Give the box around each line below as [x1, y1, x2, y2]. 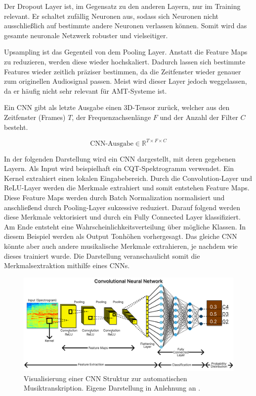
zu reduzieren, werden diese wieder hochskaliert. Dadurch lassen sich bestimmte [4, 56, 246, 66]
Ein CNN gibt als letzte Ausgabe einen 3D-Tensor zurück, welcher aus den [4, 102, 230, 113]
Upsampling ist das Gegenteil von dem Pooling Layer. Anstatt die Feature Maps [4, 47, 248, 57]
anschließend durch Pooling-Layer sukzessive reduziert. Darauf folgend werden [4, 202, 240, 212]
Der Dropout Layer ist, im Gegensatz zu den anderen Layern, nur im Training [4, 1, 241, 11]
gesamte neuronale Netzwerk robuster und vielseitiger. [4, 30, 168, 40]
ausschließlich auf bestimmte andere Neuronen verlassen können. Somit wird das [4, 20, 247, 31]
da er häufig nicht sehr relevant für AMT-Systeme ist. [4, 85, 167, 96]
